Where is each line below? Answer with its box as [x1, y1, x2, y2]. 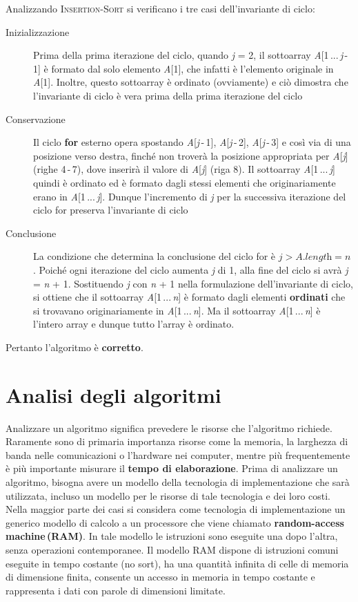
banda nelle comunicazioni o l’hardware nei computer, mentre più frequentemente [6, 447, 350, 462]
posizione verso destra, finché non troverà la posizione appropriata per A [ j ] [33, 148, 348, 162]
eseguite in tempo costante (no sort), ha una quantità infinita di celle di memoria [6, 556, 349, 570]
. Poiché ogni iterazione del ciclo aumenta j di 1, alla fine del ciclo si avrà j [33, 262, 348, 276]
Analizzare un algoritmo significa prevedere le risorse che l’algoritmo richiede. [6, 420, 332, 435]
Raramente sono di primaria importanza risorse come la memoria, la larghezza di [6, 434, 348, 449]
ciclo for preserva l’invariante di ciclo [33, 203, 188, 217]
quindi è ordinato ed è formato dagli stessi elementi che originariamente [33, 175, 336, 189]
